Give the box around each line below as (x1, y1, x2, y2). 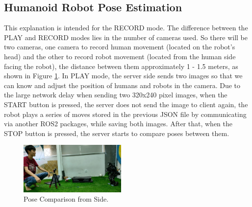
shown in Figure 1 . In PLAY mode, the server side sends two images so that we (4, 70, 243, 81)
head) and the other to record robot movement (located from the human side (4, 51, 236, 61)
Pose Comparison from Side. (24, 194, 109, 204)
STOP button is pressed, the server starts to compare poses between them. (4, 128, 229, 138)
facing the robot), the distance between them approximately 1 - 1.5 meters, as (4, 61, 238, 71)
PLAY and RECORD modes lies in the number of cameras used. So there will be (4, 32, 248, 42)
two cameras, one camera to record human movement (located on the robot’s (4, 42, 235, 52)
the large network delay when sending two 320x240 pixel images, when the (4, 90, 227, 100)
